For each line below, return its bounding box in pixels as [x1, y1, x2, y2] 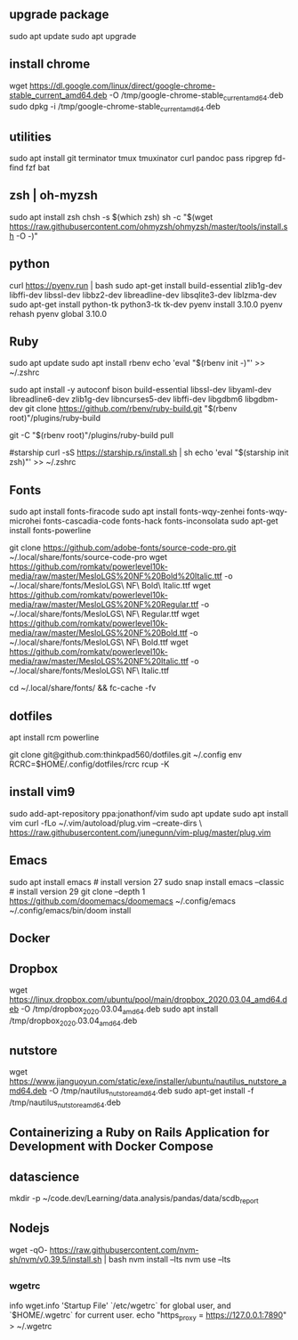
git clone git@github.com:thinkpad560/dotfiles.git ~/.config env [9, 750, 243, 760]
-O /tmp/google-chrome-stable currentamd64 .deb [109, 89, 284, 102]
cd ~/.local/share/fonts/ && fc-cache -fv [9, 683, 157, 694]
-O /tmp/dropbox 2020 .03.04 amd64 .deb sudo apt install [20, 1003, 219, 1016]
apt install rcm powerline [9, 732, 100, 743]
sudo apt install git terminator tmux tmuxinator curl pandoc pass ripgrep [9, 153, 273, 164]
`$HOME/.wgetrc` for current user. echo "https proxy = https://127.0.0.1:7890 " [9, 1309, 287, 1322]
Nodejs [9, 1221, 51, 1236]
